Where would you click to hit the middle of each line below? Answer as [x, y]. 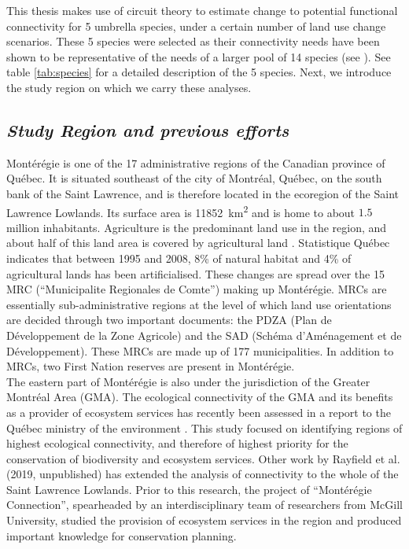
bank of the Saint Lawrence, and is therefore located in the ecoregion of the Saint [203, 193]
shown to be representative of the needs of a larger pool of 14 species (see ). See [199, 56]
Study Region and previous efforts [148, 129]
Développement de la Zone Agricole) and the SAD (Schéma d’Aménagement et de [204, 335]
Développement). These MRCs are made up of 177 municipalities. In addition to [200, 350]
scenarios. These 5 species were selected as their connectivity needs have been [193, 41]
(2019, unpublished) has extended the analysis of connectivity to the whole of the [203, 474]
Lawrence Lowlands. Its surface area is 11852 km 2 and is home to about [181, 211]
